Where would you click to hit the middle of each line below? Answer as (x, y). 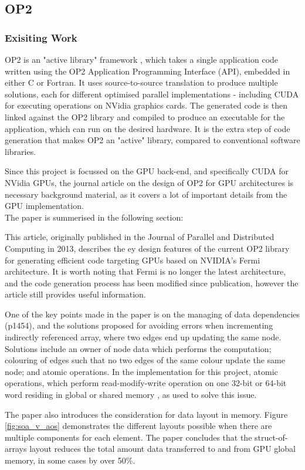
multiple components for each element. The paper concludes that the (128, 437)
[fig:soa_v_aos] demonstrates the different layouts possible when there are (138, 426)
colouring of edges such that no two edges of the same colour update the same (145, 360)
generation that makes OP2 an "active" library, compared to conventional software (152, 140)
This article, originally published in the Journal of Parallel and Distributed (140, 237)
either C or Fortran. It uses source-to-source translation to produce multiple (141, 82)
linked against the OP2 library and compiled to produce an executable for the (145, 116)
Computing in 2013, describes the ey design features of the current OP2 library (147, 248)
